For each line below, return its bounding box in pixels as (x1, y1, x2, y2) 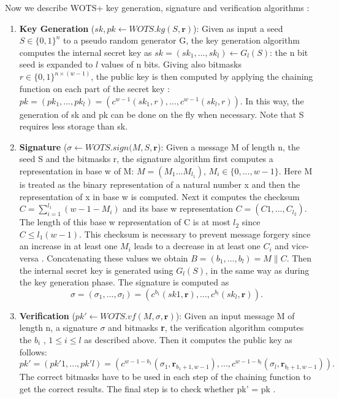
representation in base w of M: (19, 164, 134, 177)
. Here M (278, 164, 313, 177)
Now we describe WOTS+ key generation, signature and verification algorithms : (5, 1, 310, 14)
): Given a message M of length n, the (157, 140, 300, 153)
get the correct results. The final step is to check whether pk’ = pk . (19, 382, 276, 395)
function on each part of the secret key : (19, 82, 170, 95)
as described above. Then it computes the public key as (84, 333, 292, 346)
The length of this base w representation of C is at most (19, 215, 230, 228)
